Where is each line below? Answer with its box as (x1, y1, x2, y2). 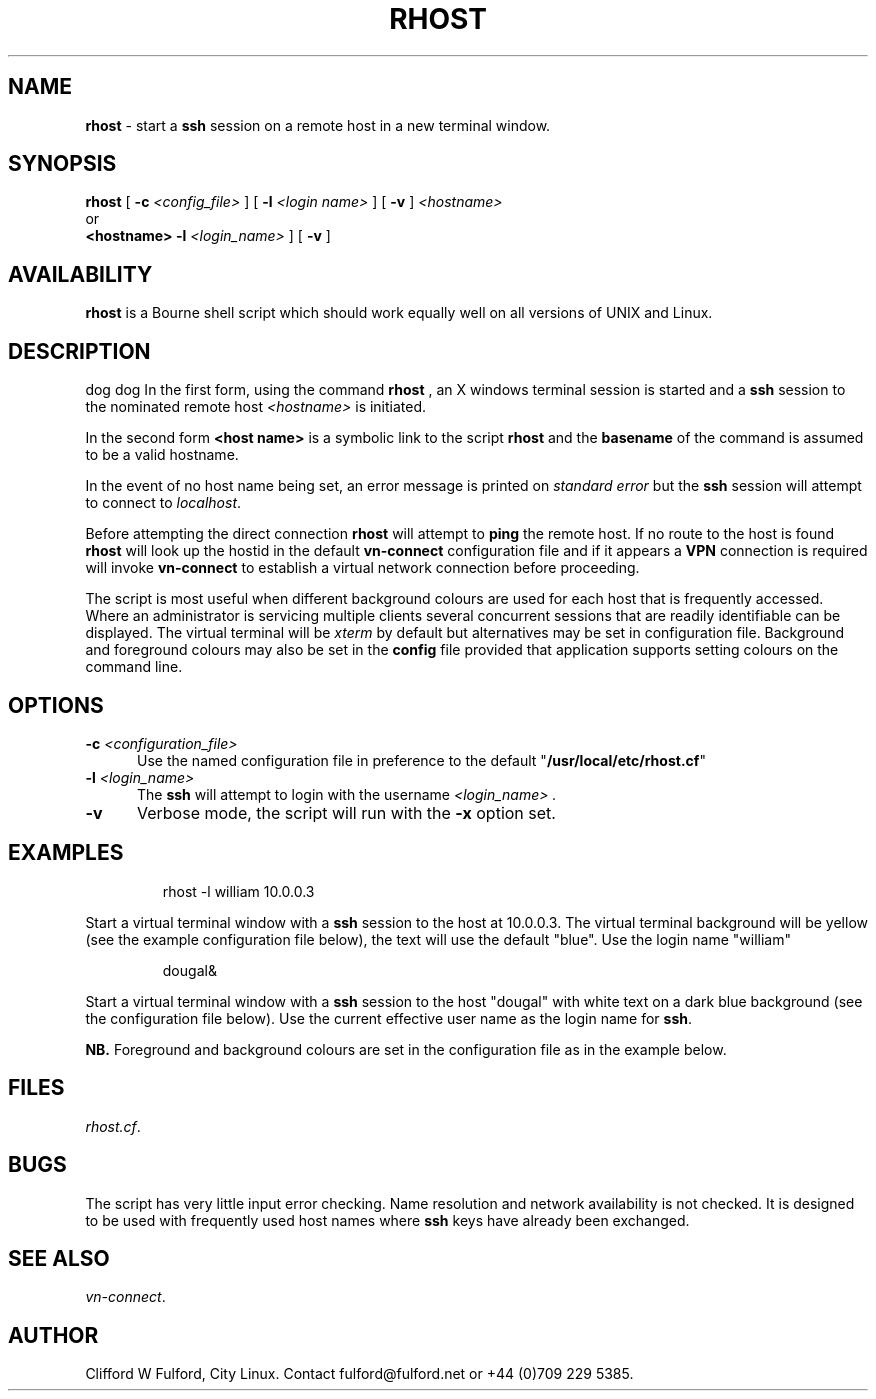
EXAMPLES (8, 840, 124, 866)
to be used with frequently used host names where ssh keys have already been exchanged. (85, 1211, 690, 1229)
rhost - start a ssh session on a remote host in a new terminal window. (85, 116, 551, 134)
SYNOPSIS (8, 151, 117, 177)
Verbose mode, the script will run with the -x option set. (136, 802, 556, 823)
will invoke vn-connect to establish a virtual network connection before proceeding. (85, 559, 640, 577)
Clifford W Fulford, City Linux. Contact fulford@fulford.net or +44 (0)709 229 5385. (85, 1365, 634, 1383)
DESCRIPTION (8, 338, 151, 364)
